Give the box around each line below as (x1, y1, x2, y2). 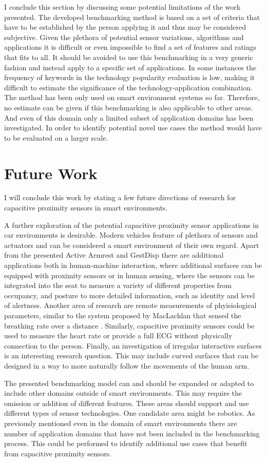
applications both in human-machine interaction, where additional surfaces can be (4, 260, 262, 270)
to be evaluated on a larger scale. (4, 132, 108, 143)
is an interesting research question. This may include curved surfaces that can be (4, 350, 258, 361)
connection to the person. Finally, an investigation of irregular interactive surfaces (4, 340, 262, 351)
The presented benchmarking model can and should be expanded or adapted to (4, 377, 254, 388)
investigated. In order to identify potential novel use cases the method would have (4, 122, 262, 133)
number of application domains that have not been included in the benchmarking (4, 428, 260, 438)
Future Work (4, 162, 98, 183)
